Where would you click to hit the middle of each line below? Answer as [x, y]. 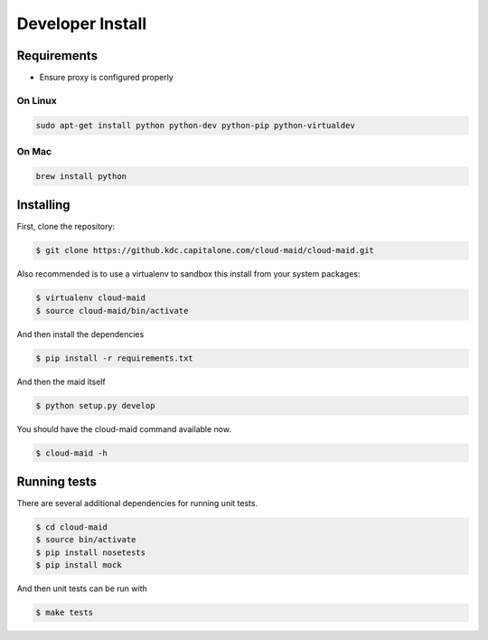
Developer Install [82, 24]
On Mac [34, 151]
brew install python [81, 176]
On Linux [37, 100]
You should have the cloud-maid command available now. [124, 428]
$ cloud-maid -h [72, 453]
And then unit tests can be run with [82, 588]
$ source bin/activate [86, 540]
